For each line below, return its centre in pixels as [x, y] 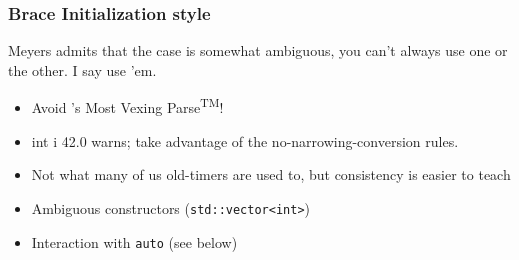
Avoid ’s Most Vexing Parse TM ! [127, 106]
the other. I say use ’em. [82, 69]
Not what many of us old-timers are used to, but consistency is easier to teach [271, 174]
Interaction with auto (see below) [134, 241]
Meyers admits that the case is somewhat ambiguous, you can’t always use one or [258, 50]
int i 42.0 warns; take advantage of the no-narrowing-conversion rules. [245, 140]
